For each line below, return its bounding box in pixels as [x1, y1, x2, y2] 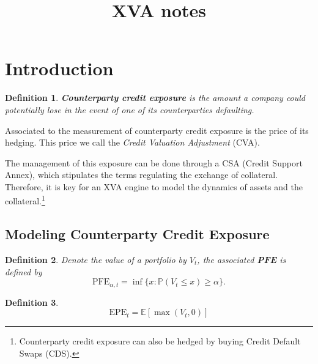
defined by [5, 265, 42, 278]
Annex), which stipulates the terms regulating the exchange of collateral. [5, 168, 278, 181]
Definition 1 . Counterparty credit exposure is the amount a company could [5, 91, 306, 104]
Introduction [5, 56, 114, 81]
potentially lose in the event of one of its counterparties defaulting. [5, 103, 254, 116]
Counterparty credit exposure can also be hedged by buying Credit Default [19, 335, 301, 347]
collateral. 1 [5, 193, 45, 207]
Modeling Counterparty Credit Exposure [5, 225, 270, 243]
